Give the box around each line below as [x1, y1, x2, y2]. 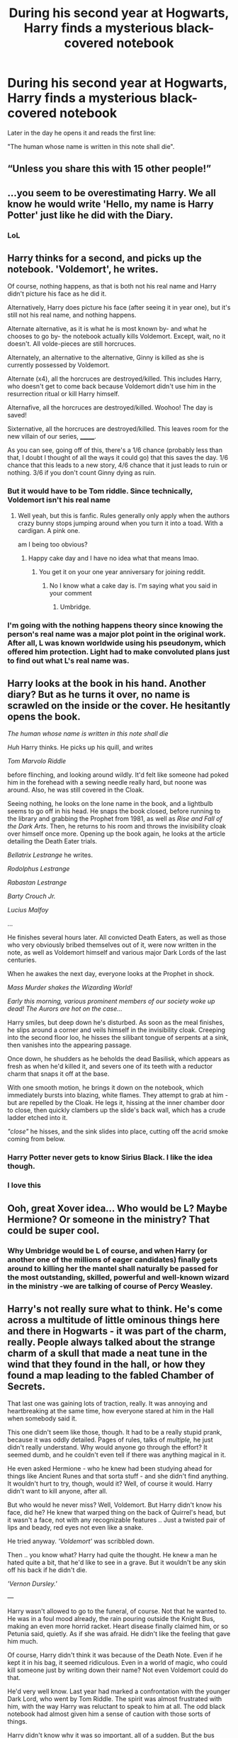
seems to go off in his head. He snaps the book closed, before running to [7, 807, 221, 816]
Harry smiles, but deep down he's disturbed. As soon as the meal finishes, [7, 1019, 225, 1027]
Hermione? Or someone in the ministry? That [7, 1213, 210, 1226]
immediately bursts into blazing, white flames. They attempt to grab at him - [7, 1091, 229, 1099]
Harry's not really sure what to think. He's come [7, 1303, 223, 1316]
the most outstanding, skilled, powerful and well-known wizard [7, 1272, 229, 1282]
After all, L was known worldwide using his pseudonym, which [7, 638, 227, 648]
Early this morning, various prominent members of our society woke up [7, 997, 215, 1006]
